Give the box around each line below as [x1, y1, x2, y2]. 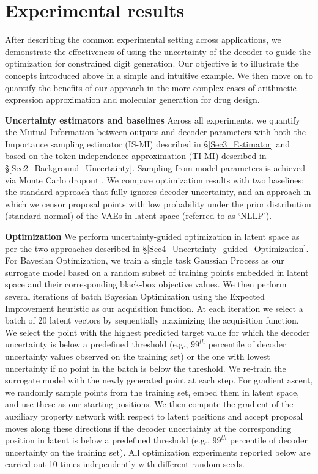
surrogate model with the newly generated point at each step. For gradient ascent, [5, 374, 313, 387]
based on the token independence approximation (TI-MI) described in [5, 149, 267, 162]
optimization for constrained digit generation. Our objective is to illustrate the [5, 57, 299, 70]
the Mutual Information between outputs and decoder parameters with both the [5, 125, 306, 138]
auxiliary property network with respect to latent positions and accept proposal [5, 409, 303, 422]
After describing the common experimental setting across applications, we [5, 33, 281, 46]
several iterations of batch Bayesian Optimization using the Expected [5, 290, 265, 302]
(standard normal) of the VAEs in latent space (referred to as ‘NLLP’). [5, 209, 272, 222]
